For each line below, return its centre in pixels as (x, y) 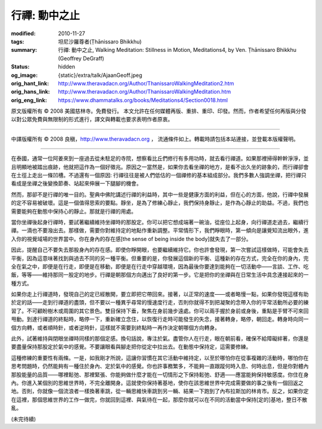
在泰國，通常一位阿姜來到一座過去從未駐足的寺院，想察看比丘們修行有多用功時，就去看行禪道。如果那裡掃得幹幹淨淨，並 (160, 159)
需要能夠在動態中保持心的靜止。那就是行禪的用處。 (74, 211)
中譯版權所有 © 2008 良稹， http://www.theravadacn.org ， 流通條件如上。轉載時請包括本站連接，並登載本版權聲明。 (155, 139)
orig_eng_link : (29, 100)
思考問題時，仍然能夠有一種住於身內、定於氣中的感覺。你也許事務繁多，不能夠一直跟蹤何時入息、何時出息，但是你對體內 (160, 366)
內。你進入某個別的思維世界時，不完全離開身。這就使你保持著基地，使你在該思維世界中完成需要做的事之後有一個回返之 (157, 383)
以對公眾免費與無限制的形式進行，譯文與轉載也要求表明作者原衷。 (92, 119)
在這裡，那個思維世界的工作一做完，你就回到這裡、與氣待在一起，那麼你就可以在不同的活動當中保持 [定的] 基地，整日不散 (159, 399)
